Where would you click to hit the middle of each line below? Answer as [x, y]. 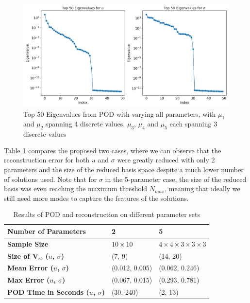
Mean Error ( [30, 268]
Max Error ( [29, 280]
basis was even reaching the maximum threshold [76, 188]
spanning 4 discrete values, [85, 124]
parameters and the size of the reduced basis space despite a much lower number [124, 169]
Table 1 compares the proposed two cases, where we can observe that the [113, 150]
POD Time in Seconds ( [48, 292]
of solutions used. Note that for [50, 179]
